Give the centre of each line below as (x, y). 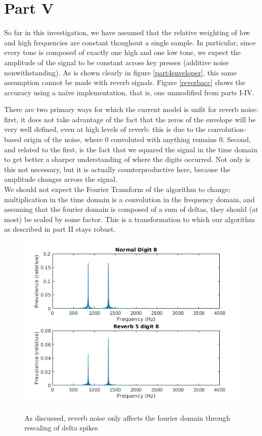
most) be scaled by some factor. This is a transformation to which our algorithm (129, 219)
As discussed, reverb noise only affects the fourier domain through (127, 417)
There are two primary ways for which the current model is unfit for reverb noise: (131, 109)
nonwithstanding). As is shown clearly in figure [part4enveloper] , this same (121, 72)
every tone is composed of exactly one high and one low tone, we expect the (122, 52)
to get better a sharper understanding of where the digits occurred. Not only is (127, 159)
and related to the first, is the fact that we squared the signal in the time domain (131, 149)
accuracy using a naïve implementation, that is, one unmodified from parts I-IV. (129, 92)
